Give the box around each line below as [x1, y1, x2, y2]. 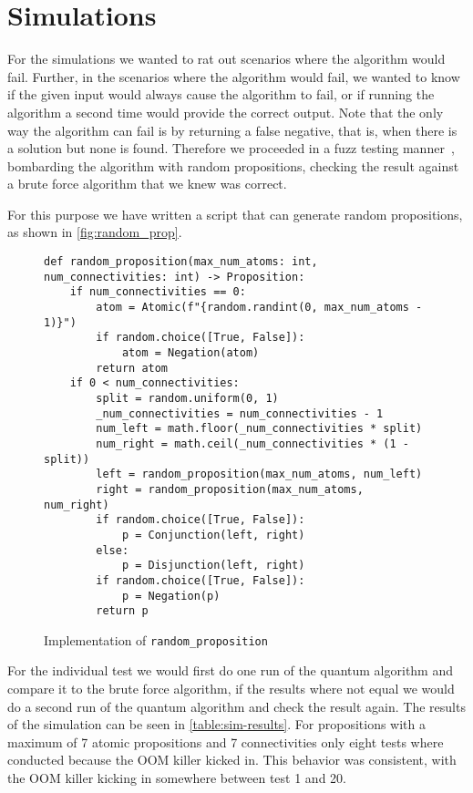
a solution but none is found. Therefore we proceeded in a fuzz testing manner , [7, 139, 455, 158]
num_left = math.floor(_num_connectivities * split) [96, 422, 423, 436]
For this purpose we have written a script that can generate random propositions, [7, 204, 463, 223]
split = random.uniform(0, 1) [96, 391, 279, 405]
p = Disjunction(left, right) [121, 559, 305, 572]
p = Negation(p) [121, 589, 221, 602]
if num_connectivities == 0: [69, 285, 246, 299]
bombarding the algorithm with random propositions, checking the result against [7, 156, 459, 175]
